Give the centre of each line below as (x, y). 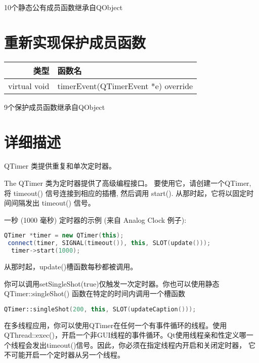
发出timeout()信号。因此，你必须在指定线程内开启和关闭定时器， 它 (144, 345)
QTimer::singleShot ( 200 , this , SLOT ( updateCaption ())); (100, 309)
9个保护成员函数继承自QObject (55, 107)
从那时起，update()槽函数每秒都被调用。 (71, 267)
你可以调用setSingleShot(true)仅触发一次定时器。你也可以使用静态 (112, 283)
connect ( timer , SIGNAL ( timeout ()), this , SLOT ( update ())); (109, 243)
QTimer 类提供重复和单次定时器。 (60, 166)
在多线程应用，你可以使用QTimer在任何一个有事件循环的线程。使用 (116, 325)
